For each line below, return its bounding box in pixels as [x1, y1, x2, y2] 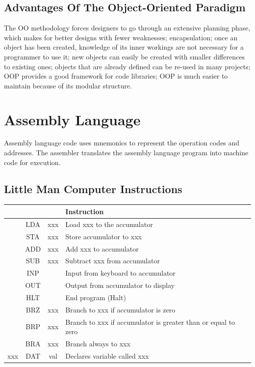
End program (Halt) [65, 292, 126, 302]
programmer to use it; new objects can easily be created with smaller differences [4, 51, 245, 61]
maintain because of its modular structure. [4, 80, 132, 90]
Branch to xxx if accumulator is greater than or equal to [65, 316, 235, 327]
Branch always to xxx [65, 339, 130, 348]
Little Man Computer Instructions [4, 181, 182, 196]
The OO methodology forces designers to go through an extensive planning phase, [4, 23, 251, 33]
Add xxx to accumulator [65, 243, 139, 254]
